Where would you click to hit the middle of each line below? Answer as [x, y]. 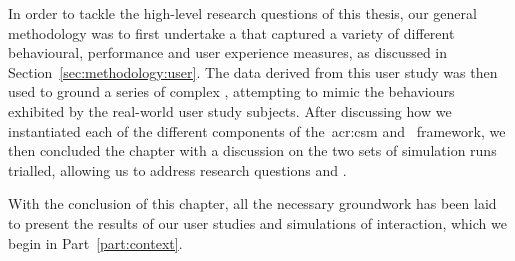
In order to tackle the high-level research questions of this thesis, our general [242, 13]
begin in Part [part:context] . [95, 242]
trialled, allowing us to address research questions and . [177, 169]
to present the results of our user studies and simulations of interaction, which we [257, 222]
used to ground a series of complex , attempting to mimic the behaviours [231, 91]
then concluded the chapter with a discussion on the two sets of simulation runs [252, 150]
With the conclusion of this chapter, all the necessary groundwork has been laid [252, 203]
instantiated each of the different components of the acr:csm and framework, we [257, 130]
